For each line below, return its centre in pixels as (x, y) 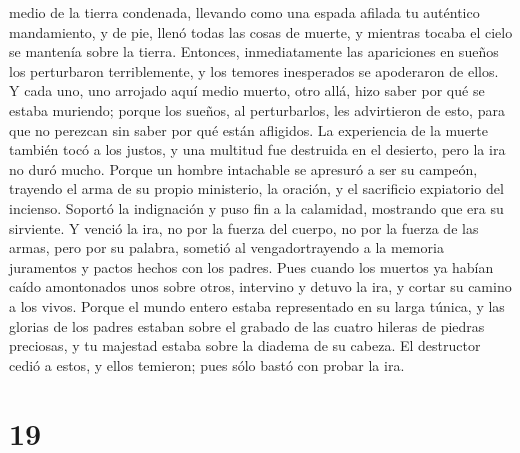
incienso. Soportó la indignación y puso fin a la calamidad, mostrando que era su (256, 207)
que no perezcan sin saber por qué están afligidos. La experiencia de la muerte (249, 129)
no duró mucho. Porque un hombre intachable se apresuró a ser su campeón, (243, 168)
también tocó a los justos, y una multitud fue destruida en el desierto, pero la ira (257, 149)
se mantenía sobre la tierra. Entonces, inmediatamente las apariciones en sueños (254, 51)
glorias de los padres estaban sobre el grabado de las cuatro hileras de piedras (247, 325)
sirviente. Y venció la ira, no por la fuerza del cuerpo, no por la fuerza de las (244, 227)
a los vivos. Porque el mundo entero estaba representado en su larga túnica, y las (257, 305)
